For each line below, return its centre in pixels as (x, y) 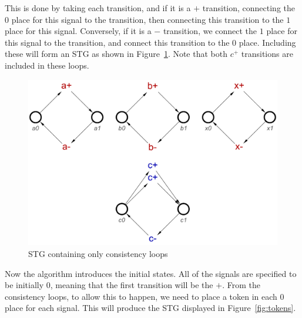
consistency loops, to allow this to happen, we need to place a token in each (141, 296)
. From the (241, 285)
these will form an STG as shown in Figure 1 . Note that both (116, 54)
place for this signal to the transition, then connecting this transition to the (147, 19)
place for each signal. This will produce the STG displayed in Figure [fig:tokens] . (150, 308)
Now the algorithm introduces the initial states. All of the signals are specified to (151, 273)
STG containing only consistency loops (98, 253)
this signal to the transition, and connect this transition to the (117, 42)
